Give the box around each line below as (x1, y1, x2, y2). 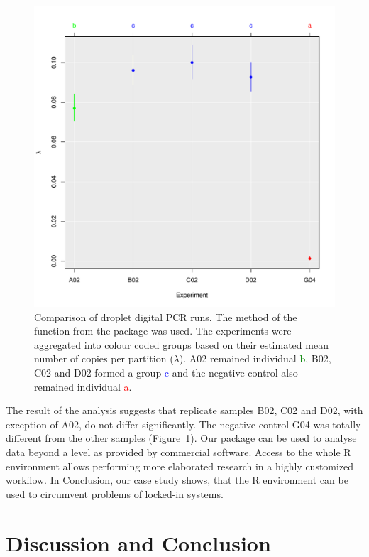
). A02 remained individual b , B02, (179, 351, 331, 366)
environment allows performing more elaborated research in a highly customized (6, 458, 354, 473)
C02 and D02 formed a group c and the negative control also (34, 364, 298, 379)
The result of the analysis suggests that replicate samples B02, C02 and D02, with (6, 403, 363, 418)
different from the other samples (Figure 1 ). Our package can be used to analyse (6, 431, 357, 445)
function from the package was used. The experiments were (34, 323, 292, 338)
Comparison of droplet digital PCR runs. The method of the (34, 309, 297, 324)
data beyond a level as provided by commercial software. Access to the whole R (6, 444, 351, 459)
